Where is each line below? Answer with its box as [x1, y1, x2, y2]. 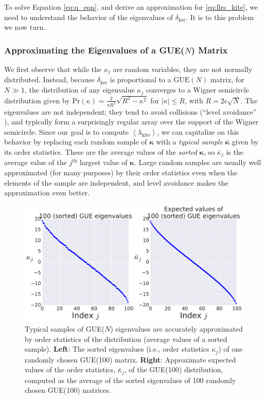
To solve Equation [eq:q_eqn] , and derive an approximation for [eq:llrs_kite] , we [4, 2, 258, 12]
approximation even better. [4, 187, 90, 198]
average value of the [4, 157, 67, 168]
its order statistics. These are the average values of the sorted [4, 147, 197, 157]
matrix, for [210, 74, 244, 85]
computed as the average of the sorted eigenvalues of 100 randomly [25, 374, 236, 385]
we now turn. [4, 22, 46, 32]
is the [226, 147, 243, 157]
